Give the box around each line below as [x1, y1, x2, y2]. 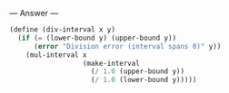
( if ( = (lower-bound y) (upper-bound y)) [17, 33, 177, 42]
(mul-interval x [25, 50, 88, 60]
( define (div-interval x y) [9, 25, 116, 34]
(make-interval [82, 59, 141, 68]
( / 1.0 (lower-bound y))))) [90, 76, 197, 85]
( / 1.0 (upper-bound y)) [90, 67, 184, 76]
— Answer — [9, 8, 59, 18]
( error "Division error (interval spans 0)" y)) [33, 42, 222, 51]
